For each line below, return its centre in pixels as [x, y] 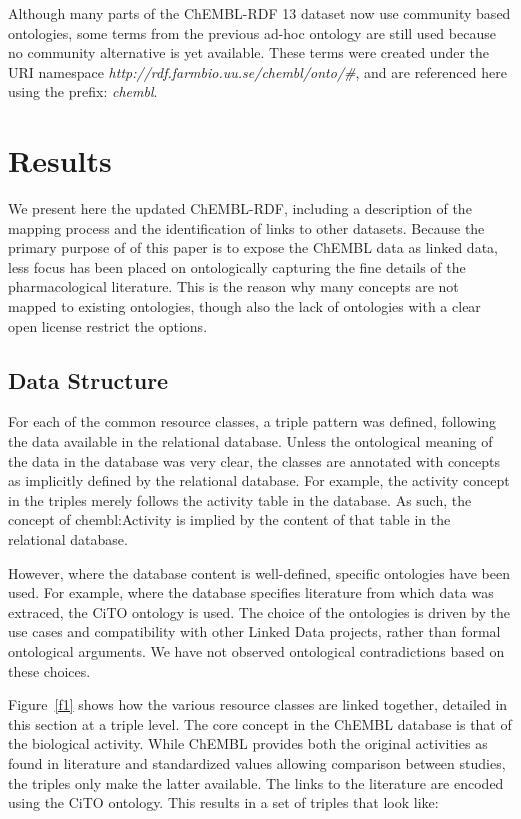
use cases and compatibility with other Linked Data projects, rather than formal [254, 631]
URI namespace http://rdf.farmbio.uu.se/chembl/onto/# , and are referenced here [257, 71]
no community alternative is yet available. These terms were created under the [249, 52]
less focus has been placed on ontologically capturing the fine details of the [237, 266]
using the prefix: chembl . [83, 91]
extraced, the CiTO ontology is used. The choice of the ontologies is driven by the [259, 611]
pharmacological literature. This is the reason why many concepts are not [233, 286]
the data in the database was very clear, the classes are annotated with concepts [254, 460]
